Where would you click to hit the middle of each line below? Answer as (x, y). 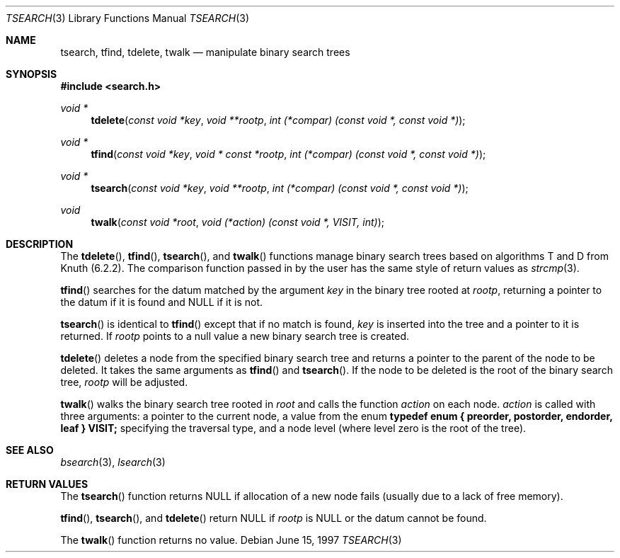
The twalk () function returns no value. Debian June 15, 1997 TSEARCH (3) (231, 540)
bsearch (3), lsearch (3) (113, 462)
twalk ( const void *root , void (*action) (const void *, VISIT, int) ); (238, 222)
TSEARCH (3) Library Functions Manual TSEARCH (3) (127, 18)
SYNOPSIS (31, 74)
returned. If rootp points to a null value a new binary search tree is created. (235, 336)
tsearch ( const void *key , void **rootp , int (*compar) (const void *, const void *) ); (280, 188)
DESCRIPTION (40, 244)
